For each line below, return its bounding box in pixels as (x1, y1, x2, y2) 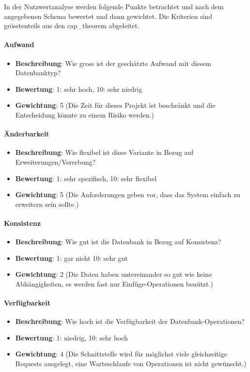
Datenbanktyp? (15, 68, 61, 78)
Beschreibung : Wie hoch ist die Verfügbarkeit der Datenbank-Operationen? (15, 316, 245, 326)
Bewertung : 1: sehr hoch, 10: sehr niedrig (15, 84, 142, 94)
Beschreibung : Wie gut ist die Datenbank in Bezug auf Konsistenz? (15, 237, 221, 247)
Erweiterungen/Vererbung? (15, 156, 96, 167)
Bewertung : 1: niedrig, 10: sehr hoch (15, 332, 128, 342)
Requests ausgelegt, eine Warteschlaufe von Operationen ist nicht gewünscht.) (15, 358, 247, 369)
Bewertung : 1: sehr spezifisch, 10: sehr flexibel (15, 173, 157, 183)
